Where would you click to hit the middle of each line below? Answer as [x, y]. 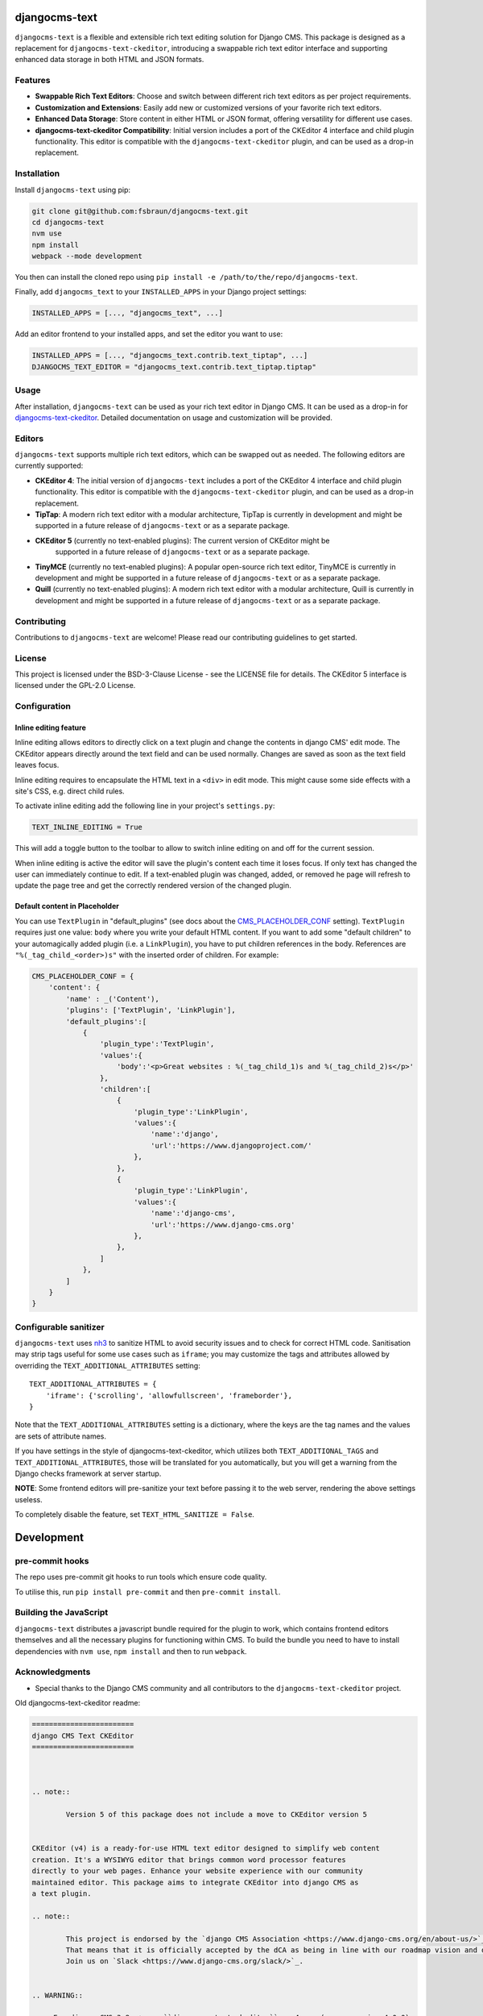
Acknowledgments [53, 1672]
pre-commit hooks [52, 1560]
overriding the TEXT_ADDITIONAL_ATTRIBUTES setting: [107, 1365]
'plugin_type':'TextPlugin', [157, 1044]
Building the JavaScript [62, 1613]
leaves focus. [37, 765]
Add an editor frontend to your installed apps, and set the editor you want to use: [149, 334]
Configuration [43, 706]
